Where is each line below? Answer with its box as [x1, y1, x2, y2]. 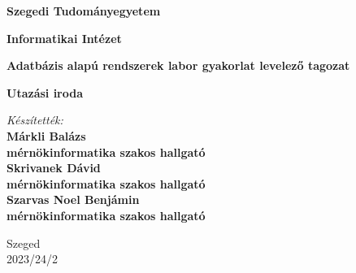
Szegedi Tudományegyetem [7, 2, 161, 19]
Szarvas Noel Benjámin [7, 191, 140, 208]
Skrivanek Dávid [7, 159, 101, 176]
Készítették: [7, 111, 63, 128]
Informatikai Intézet [7, 29, 122, 46]
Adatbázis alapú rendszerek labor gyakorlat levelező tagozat [7, 57, 350, 74]
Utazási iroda [7, 84, 84, 101]
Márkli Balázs [7, 127, 86, 144]
